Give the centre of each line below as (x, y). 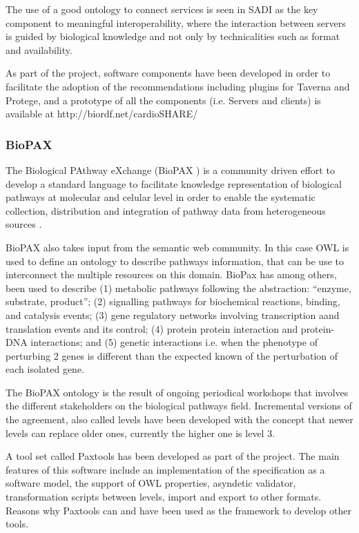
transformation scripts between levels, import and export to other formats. (164, 497)
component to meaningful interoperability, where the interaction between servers (176, 22)
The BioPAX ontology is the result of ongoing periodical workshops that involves (177, 392)
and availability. (39, 49)
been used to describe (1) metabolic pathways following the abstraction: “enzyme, (178, 288)
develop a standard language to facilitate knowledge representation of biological (174, 183)
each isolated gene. (45, 369)
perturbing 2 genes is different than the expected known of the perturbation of (172, 355)
